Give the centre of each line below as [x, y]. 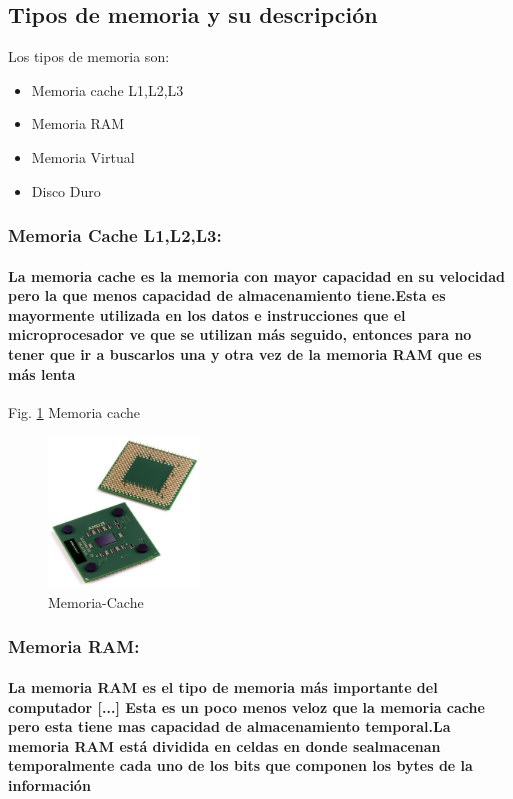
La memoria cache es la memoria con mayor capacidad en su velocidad [257, 275]
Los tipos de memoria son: [89, 56]
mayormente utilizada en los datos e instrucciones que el [207, 314]
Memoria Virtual [83, 156]
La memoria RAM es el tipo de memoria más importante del [223, 686]
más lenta [42, 373]
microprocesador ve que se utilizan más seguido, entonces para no [240, 334]
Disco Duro [66, 190]
